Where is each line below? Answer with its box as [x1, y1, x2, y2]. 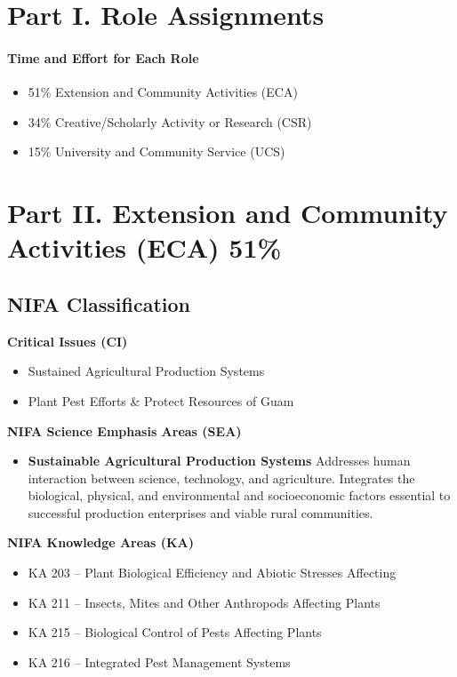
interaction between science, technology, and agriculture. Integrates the [28, 468, 415, 487]
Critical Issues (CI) [7, 331, 128, 350]
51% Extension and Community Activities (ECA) [28, 83, 298, 101]
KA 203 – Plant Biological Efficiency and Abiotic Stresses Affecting [28, 563, 397, 582]
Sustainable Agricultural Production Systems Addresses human [28, 451, 411, 470]
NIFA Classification [7, 290, 190, 317]
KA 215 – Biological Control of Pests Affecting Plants [28, 623, 322, 641]
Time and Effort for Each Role [7, 48, 199, 67]
